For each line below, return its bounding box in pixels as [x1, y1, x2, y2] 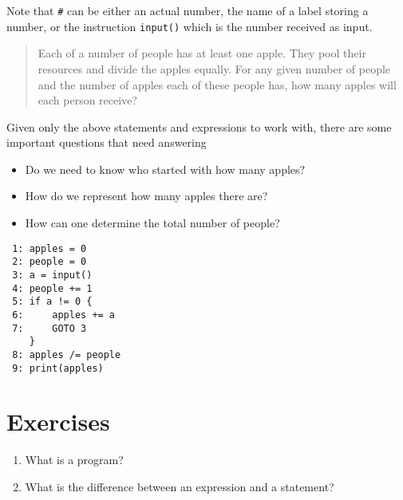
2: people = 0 [12, 256, 87, 268]
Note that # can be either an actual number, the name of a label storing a [6, 2, 369, 18]
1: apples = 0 [12, 242, 87, 254]
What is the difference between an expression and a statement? [25, 478, 334, 494]
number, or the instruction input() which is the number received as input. [6, 18, 373, 34]
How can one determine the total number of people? [25, 215, 280, 231]
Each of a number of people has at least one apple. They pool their [38, 45, 366, 61]
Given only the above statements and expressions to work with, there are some [6, 118, 392, 135]
